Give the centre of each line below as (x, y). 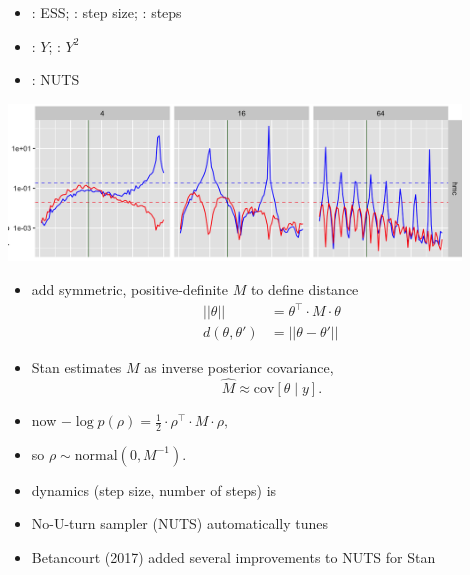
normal (96, 455)
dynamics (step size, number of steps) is (154, 489)
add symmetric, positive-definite (129, 289)
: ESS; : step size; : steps (106, 12)
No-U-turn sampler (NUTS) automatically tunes (179, 523)
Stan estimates (76, 367)
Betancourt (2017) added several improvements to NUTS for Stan (233, 557)
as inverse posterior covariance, (239, 367)
